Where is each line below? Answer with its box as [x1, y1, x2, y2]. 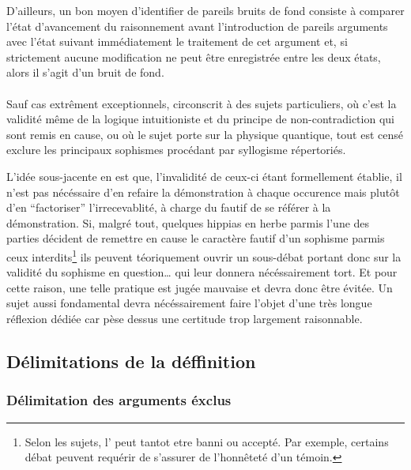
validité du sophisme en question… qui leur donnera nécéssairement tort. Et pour [6, 264, 398, 280]
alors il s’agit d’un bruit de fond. [6, 64, 164, 81]
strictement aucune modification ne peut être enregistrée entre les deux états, [6, 48, 381, 65]
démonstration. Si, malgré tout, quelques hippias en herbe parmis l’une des [6, 214, 370, 231]
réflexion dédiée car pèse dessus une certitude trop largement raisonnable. [6, 310, 363, 326]
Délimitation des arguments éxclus [6, 390, 232, 410]
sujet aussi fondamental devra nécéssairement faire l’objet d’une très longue [6, 295, 372, 311]
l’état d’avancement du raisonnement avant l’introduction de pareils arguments [6, 17, 388, 34]
